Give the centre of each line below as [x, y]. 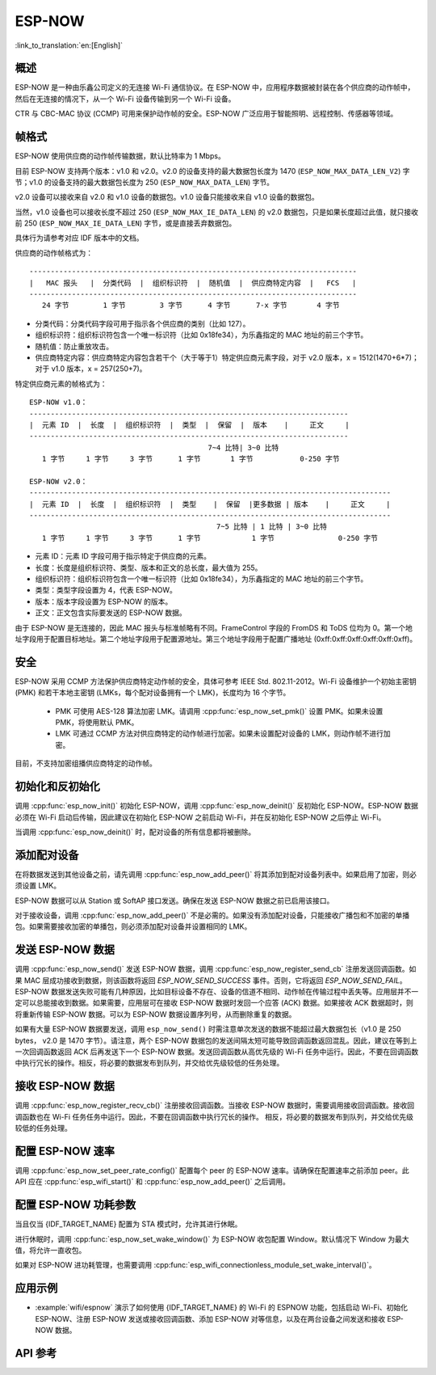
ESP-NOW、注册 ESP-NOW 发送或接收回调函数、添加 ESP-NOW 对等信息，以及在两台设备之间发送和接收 [210, 1318]
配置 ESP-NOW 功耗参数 [75, 1205]
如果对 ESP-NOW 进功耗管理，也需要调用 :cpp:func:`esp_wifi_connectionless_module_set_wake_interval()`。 [195, 1265]
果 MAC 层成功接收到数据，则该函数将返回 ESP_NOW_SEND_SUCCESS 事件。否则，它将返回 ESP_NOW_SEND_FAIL [207, 980]
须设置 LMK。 [38, 886]
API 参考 [36, 1353]
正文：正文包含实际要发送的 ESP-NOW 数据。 [111, 613]
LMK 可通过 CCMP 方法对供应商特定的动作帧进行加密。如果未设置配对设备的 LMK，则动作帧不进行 [219, 734]
